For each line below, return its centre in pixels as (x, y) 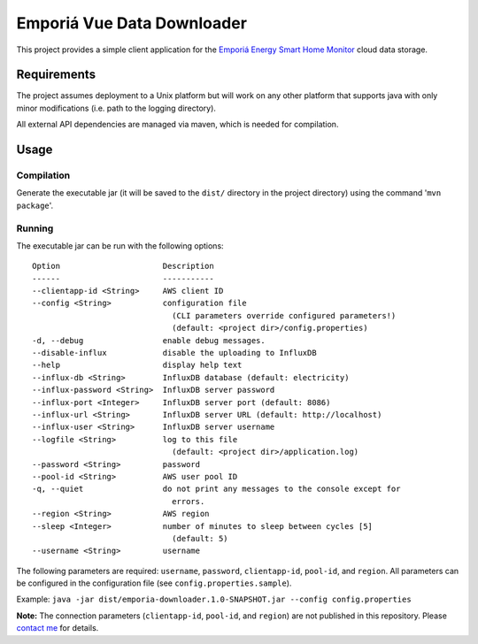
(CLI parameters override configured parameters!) (284, 315)
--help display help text (137, 365)
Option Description (123, 266)
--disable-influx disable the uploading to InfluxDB (175, 353)
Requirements (56, 75)
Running (35, 228)
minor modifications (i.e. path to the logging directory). (116, 108)
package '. (35, 205)
